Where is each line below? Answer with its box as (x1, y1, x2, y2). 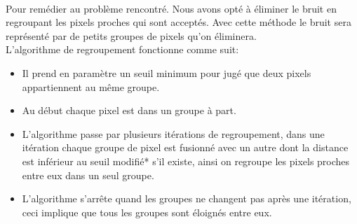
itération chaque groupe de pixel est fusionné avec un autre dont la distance (22, 140, 349, 155)
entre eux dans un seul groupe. (22, 167, 154, 182)
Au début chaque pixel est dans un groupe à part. (22, 103, 236, 118)
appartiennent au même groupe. (22, 79, 160, 94)
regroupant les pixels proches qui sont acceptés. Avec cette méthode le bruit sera (6, 15, 351, 29)
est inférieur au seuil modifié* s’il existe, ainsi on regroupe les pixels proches (22, 153, 350, 168)
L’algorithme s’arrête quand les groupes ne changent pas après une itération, (22, 191, 351, 206)
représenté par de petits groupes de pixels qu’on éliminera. (6, 28, 257, 43)
